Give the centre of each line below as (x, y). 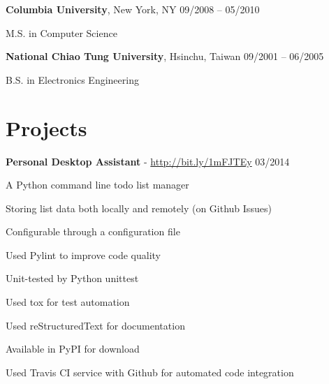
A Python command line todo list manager (97, 185)
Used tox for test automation (68, 302)
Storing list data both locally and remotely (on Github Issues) (139, 208)
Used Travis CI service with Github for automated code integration (150, 372)
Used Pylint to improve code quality (83, 254)
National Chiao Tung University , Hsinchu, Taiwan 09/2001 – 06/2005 (165, 56)
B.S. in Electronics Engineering (72, 79)
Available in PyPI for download (73, 349)
